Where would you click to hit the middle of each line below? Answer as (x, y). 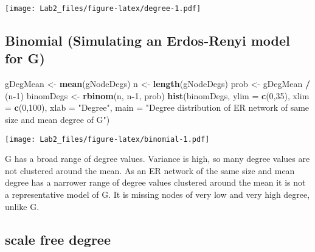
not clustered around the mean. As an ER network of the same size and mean (150, 170)
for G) (25, 58)
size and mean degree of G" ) (57, 120)
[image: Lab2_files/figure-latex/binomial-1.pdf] (107, 139)
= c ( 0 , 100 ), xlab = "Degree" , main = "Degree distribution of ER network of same (157, 107)
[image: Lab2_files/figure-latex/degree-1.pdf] (103, 9)
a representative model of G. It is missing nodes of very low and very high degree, (157, 194)
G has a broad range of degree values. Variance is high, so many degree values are (157, 159)
